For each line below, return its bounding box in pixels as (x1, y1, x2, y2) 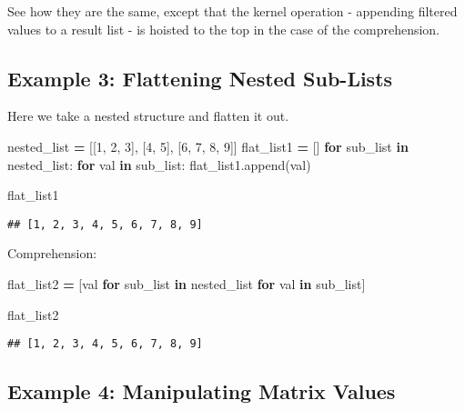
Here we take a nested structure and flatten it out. (7, 106, 289, 125)
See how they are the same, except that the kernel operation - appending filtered (7, 2, 458, 20)
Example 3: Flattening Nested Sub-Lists (7, 64, 393, 92)
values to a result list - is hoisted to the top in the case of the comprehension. (7, 19, 440, 38)
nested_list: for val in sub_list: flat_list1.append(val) (7, 155, 311, 174)
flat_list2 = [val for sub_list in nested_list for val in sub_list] (7, 275, 366, 294)
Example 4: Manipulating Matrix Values (7, 377, 396, 405)
